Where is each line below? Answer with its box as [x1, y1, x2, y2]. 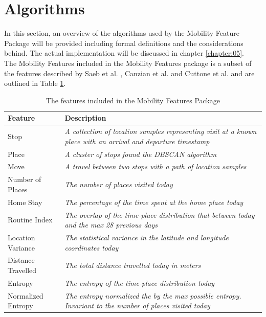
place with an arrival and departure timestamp [64, 135, 210, 146]
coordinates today [64, 242, 119, 253]
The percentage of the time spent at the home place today [64, 196, 243, 207]
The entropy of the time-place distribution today [64, 277, 215, 288]
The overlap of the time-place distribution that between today [64, 209, 255, 220]
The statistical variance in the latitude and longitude [64, 232, 229, 242]
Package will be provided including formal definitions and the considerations [4, 37, 243, 48]
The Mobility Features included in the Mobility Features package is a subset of [4, 57, 252, 68]
